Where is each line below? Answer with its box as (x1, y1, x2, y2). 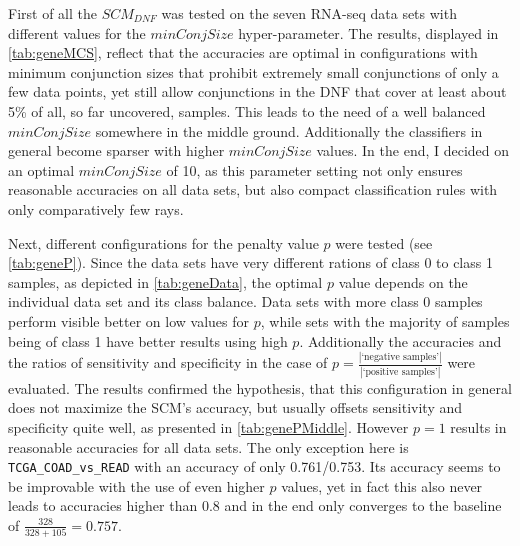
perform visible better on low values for (8, 310, 250, 331)
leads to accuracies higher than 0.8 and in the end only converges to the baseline (8, 495, 502, 516)
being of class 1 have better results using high (8, 330, 288, 351)
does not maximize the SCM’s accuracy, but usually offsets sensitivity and (8, 397, 463, 418)
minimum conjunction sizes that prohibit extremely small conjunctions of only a (8, 61, 499, 82)
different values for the (8, 22, 146, 43)
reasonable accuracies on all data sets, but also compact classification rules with (8, 179, 498, 200)
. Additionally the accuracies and (299, 330, 502, 351)
